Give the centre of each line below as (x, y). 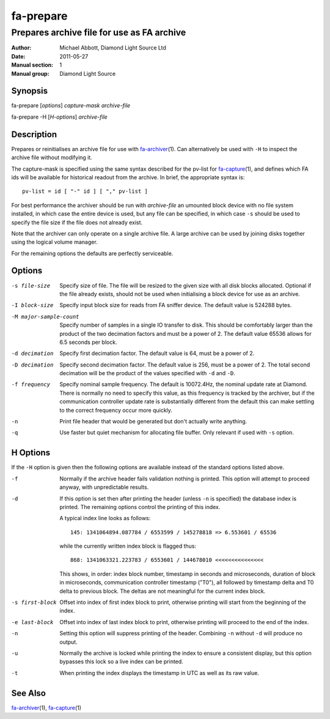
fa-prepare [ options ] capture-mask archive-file (71, 106)
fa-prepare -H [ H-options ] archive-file (60, 117)
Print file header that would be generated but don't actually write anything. (153, 422)
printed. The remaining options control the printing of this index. (140, 507)
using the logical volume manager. (54, 242)
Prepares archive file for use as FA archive (99, 32)
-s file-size (31, 285)
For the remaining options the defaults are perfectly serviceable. (92, 253)
